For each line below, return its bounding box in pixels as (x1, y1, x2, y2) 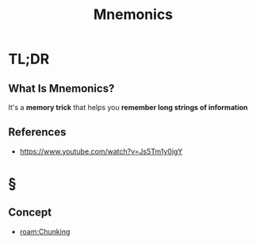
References (8, 125, 67, 139)
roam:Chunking (19, 227, 71, 236)
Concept (8, 206, 52, 219)
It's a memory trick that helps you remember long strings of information (8, 103, 248, 112)
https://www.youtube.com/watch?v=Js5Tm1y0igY (19, 147, 183, 156)
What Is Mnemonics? (8, 82, 115, 95)
